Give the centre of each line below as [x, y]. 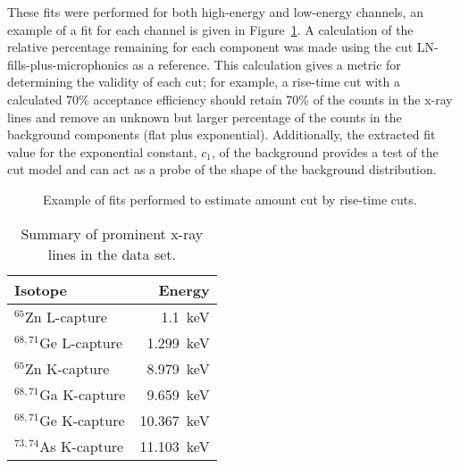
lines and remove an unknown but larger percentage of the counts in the [205, 117]
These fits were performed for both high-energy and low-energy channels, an [215, 12]
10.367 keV [175, 420]
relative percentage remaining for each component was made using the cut [210, 47]
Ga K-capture [83, 394]
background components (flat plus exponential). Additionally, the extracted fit [222, 134]
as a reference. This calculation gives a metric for [267, 64]
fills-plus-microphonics [68, 64]
